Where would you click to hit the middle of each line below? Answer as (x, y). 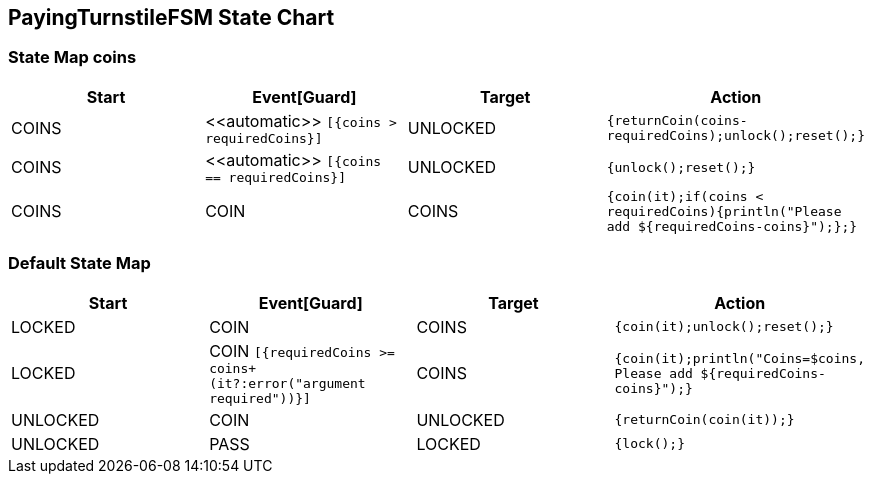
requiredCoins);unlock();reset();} (735, 136)
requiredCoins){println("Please (724, 211)
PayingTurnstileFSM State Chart (171, 17)
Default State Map (79, 263)
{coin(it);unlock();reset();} (724, 327)
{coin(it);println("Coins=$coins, (739, 358)
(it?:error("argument (287, 383)
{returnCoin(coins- (677, 121)
